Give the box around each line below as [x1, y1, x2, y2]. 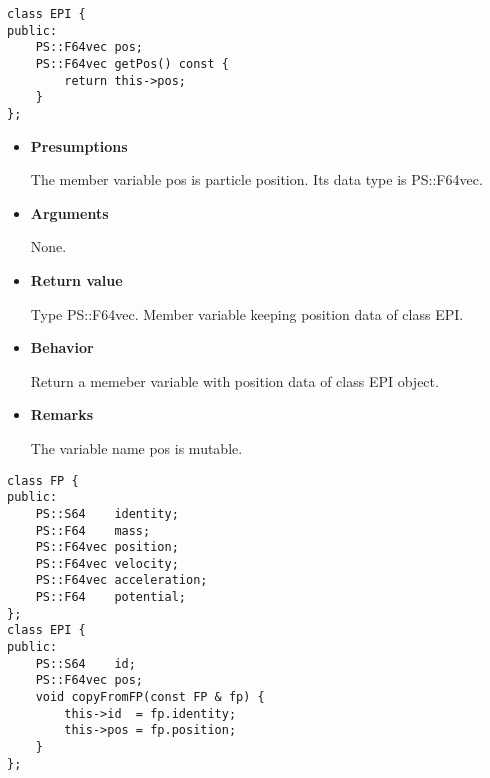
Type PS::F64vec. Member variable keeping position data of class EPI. [30, 303, 464, 324]
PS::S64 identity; [35, 506, 179, 521]
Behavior [30, 337, 94, 358]
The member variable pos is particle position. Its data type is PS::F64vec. [30, 169, 483, 190]
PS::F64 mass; [35, 523, 151, 538]
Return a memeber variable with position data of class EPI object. [30, 370, 439, 391]
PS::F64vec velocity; [35, 556, 179, 571]
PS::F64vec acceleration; [35, 573, 208, 588]
